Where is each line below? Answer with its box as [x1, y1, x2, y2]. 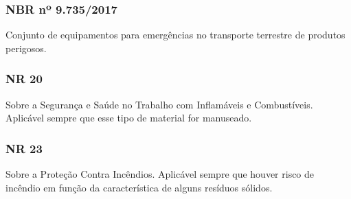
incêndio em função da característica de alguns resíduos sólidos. [5, 180, 273, 194]
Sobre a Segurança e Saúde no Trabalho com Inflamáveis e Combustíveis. [5, 97, 313, 111]
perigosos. [5, 40, 47, 55]
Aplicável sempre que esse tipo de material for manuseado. [5, 110, 252, 125]
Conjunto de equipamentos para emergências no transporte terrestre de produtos [5, 27, 346, 42]
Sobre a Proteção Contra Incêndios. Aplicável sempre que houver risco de [5, 167, 315, 181]
